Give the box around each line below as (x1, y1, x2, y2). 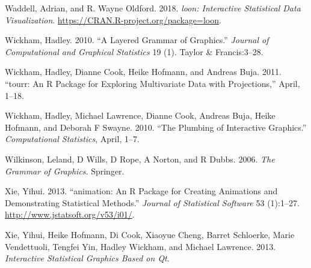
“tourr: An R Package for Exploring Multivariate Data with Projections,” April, (5, 77, 300, 89)
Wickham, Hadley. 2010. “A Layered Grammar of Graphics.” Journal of (5, 34, 269, 46)
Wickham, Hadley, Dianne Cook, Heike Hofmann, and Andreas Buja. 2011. (5, 65, 282, 78)
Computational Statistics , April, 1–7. (5, 133, 140, 145)
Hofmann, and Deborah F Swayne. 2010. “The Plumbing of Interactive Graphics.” (5, 121, 307, 133)
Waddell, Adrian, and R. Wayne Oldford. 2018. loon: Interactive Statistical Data (5, 2, 301, 14)
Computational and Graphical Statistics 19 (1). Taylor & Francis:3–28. (5, 45, 263, 58)
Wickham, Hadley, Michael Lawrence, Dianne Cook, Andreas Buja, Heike (5, 109, 276, 122)
